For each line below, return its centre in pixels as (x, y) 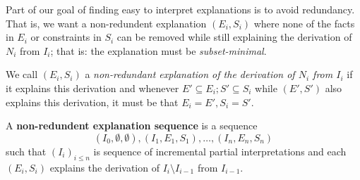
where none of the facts (304, 23)
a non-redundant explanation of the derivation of (190, 74)
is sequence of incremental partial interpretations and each (220, 151)
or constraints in (66, 37)
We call (22, 74)
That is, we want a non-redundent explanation (106, 23)
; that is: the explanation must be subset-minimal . (158, 50)
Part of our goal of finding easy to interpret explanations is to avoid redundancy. (180, 9)
